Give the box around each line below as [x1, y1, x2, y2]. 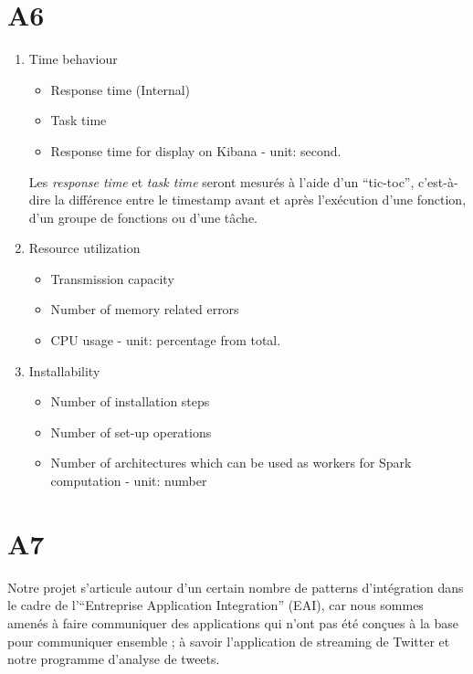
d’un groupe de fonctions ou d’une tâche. [28, 207, 258, 226]
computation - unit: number [50, 471, 207, 490]
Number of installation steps [50, 392, 210, 411]
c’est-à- [418, 172, 458, 191]
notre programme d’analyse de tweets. [7, 649, 220, 669]
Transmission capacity [50, 269, 174, 288]
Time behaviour [28, 49, 118, 68]
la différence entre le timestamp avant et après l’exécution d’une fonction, [54, 190, 467, 209]
